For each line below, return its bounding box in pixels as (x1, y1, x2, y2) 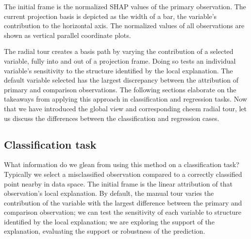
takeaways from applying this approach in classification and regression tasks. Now (4, 94, 247, 104)
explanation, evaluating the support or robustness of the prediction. (4, 226, 205, 236)
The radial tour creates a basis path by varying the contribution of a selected (4, 46, 234, 56)
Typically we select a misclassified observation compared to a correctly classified (4, 169, 242, 179)
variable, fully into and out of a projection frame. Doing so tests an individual (4, 55, 236, 66)
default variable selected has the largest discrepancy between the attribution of (4, 75, 239, 85)
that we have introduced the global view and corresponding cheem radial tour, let (4, 103, 247, 113)
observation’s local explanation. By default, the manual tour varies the (4, 188, 214, 198)
